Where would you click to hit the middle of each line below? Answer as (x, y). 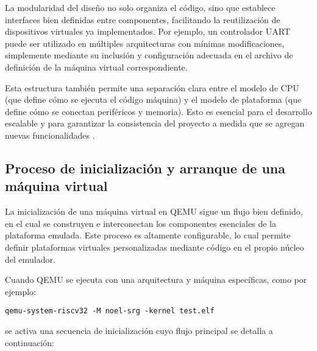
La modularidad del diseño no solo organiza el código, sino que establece (140, 7)
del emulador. (30, 259)
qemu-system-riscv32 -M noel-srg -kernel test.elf (110, 311)
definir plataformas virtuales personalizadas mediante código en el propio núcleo (155, 247)
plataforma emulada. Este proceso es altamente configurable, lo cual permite (148, 235)
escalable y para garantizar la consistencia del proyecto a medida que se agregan (155, 123)
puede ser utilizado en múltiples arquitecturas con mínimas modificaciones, (145, 43)
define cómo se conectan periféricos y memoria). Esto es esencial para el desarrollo (158, 111)
